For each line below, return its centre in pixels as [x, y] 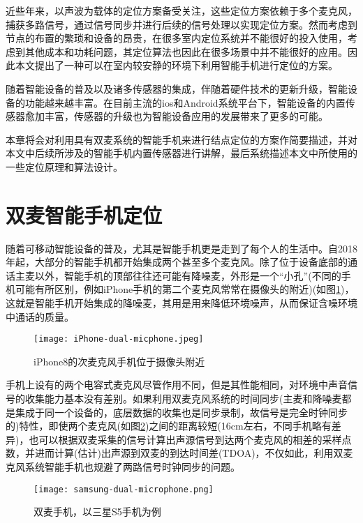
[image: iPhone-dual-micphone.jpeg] [119, 339]
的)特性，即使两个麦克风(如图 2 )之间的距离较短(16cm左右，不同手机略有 [169, 426]
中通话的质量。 [40, 316]
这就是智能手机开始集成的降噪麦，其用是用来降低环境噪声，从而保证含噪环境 [181, 303]
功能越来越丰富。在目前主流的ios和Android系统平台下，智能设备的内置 [185, 102]
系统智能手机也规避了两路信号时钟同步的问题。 [132, 467]
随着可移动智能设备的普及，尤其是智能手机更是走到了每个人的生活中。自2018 [181, 248]
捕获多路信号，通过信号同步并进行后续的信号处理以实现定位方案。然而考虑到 [181, 24]
